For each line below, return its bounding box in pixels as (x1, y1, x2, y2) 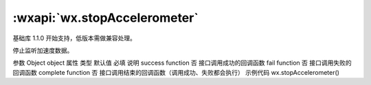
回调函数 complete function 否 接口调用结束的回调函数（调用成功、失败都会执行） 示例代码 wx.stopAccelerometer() (12, 68, 340, 76)
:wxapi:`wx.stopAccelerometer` (12, 10, 199, 25)
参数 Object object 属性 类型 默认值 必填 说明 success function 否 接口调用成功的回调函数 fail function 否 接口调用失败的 (12, 58, 352, 67)
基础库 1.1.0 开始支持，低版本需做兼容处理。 (12, 34, 137, 42)
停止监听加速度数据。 (12, 46, 74, 54)
